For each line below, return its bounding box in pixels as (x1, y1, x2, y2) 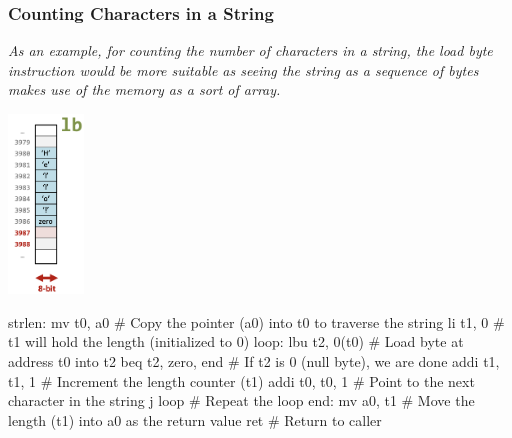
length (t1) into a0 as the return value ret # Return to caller (8, 409, 382, 430)
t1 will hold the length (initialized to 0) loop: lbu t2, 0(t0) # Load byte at (8, 331, 464, 352)
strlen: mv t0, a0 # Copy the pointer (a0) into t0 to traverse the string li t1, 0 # (8, 311, 505, 332)
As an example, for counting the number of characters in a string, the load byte (8, 40, 493, 61)
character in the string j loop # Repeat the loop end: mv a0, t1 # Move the (8, 390, 475, 411)
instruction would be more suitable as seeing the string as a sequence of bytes (8, 59, 479, 80)
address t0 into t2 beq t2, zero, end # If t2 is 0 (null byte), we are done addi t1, (8, 350, 500, 371)
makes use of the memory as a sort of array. (8, 79, 281, 100)
